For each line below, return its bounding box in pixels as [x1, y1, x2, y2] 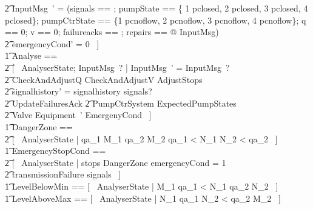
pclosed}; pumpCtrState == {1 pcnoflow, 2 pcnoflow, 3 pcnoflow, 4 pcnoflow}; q [5, 13, 306, 26]
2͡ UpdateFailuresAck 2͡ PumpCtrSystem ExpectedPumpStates [5, 96, 237, 109]
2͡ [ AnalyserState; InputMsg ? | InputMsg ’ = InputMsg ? [5, 61, 230, 73]
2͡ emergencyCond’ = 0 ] [5, 37, 99, 50]
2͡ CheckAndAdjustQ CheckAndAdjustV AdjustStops [5, 73, 203, 85]
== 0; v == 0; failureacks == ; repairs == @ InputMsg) [5, 25, 219, 38]
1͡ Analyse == [5, 49, 58, 62]
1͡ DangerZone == [5, 120, 73, 133]
